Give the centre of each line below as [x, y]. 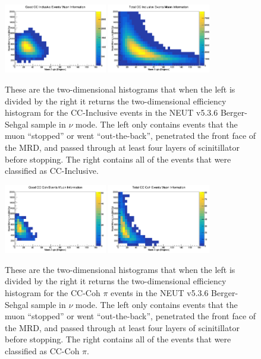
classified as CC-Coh [42, 350]
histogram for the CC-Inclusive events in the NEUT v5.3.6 [111, 112]
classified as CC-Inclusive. [52, 171]
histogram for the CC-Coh [53, 293]
